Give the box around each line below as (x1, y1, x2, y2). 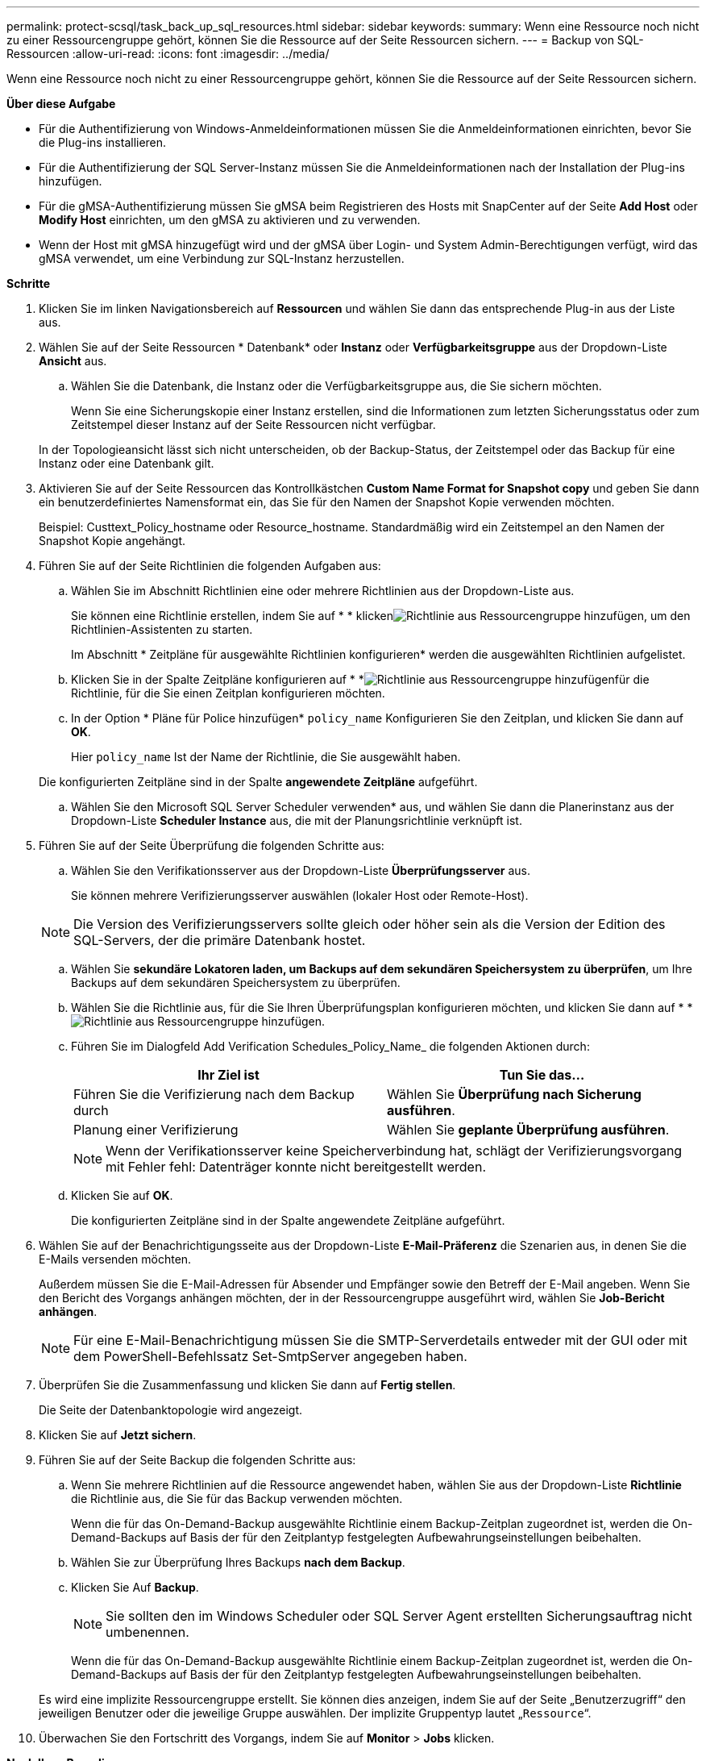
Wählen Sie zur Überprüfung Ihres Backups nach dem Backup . (71, 1555, 405, 1569)
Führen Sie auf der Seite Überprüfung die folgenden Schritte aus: (39, 839, 384, 852)
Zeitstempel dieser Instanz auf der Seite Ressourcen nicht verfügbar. (71, 418, 436, 431)
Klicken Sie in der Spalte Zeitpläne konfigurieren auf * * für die (71, 672, 650, 686)
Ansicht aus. (39, 354, 107, 368)
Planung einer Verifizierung (73, 1122, 239, 1138)
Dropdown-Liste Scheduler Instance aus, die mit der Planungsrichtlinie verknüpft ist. (71, 814, 522, 827)
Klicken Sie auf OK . (71, 1189, 173, 1202)
